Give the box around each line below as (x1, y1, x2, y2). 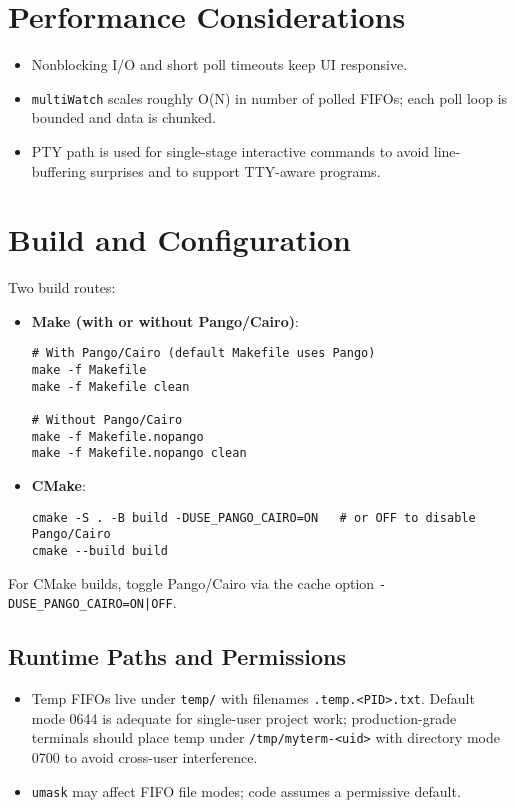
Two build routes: (8, 277, 116, 298)
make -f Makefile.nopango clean (31, 446, 247, 461)
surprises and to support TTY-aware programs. (90, 160, 381, 181)
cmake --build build (31, 543, 168, 558)
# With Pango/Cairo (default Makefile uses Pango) (31, 346, 376, 361)
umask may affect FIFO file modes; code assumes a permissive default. (31, 780, 461, 801)
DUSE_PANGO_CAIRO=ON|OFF (8, 597, 173, 612)
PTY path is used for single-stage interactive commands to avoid (31, 140, 430, 161)
